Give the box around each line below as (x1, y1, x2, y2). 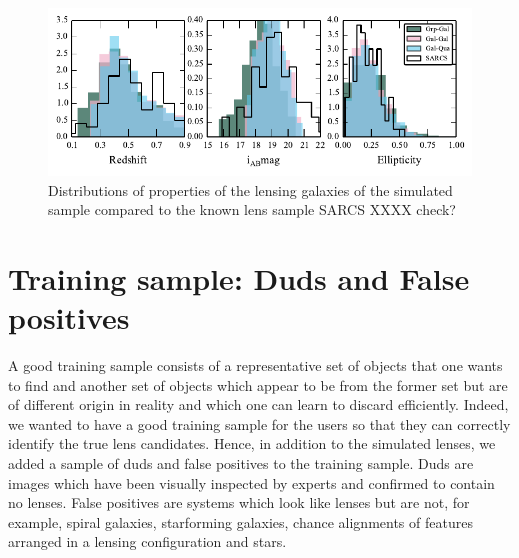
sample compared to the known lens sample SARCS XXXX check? (48, 199, 456, 220)
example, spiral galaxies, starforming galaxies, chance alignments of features (8, 511, 473, 532)
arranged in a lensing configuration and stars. (8, 531, 287, 552)
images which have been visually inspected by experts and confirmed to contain (8, 472, 495, 493)
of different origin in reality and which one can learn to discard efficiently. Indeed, (8, 394, 509, 415)
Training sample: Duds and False (8, 257, 470, 298)
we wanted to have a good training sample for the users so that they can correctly (8, 413, 511, 434)
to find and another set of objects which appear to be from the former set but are (8, 374, 508, 395)
